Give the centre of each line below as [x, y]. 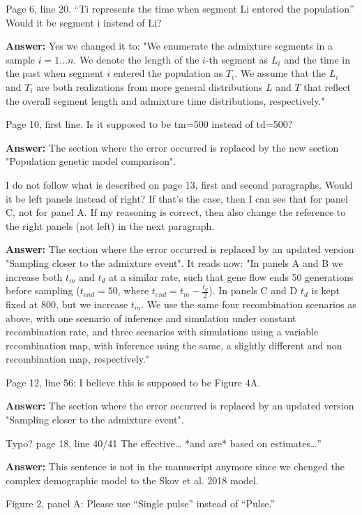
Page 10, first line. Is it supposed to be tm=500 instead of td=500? [149, 124]
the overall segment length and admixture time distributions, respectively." [165, 100]
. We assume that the [280, 73]
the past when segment [55, 73]
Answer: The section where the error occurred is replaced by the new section [172, 147]
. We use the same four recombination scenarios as [249, 304]
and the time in [317, 59]
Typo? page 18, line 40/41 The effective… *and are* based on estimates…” [164, 443]
